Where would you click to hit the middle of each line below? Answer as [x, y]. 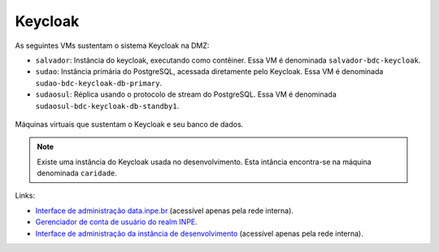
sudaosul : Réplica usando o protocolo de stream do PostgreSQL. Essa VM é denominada [186, 94]
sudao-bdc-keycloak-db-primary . [99, 83]
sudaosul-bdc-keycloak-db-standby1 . [107, 106]
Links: [25, 196]
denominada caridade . [77, 173]
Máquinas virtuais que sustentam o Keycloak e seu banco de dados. [129, 124]
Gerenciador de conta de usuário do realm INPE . [117, 222]
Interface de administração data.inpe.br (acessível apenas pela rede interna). [165, 211]
